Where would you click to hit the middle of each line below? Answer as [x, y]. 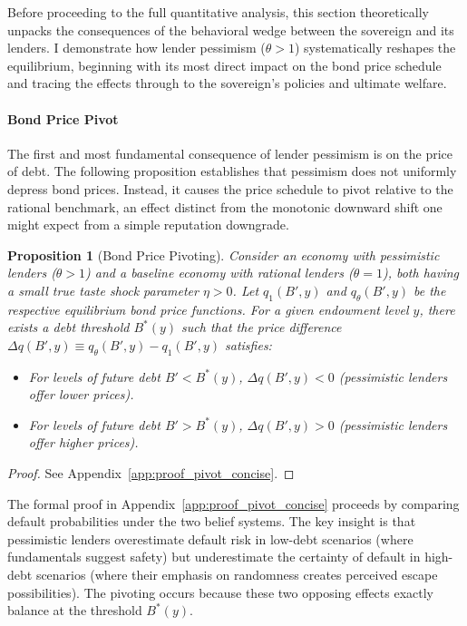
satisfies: [248, 344]
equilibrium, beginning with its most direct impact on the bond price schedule [224, 65]
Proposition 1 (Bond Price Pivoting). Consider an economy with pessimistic [224, 254]
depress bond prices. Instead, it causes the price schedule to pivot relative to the [230, 188]
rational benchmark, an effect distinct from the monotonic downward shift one [225, 206]
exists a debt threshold [68, 327]
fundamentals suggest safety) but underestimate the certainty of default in [214, 557]
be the [430, 290]
